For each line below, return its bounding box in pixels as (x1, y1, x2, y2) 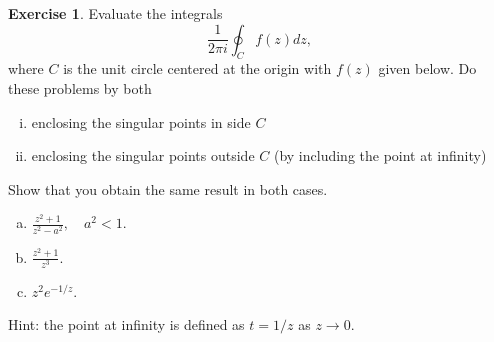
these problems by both (8, 77, 152, 98)
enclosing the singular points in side (31, 111, 251, 132)
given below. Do (378, 58, 477, 79)
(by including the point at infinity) (273, 145, 487, 166)
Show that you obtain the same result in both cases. (8, 178, 328, 199)
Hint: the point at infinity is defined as (8, 314, 245, 335)
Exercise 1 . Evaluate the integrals (8, 3, 223, 23)
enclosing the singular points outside (31, 145, 255, 166)
